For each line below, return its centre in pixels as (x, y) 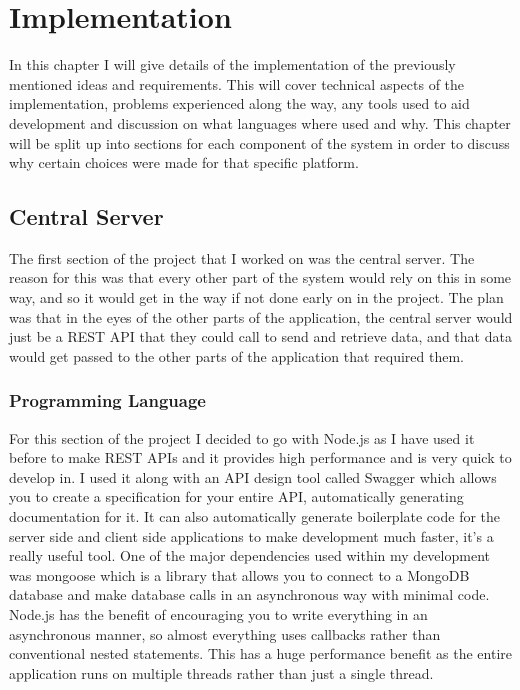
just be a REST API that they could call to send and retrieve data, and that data (260, 336)
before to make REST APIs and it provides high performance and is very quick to (260, 457)
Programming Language (107, 400)
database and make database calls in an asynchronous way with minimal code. (249, 594)
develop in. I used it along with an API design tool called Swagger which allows (253, 476)
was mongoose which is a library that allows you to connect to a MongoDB (239, 574)
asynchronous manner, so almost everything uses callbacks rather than (225, 633)
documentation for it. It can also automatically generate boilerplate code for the (255, 516)
